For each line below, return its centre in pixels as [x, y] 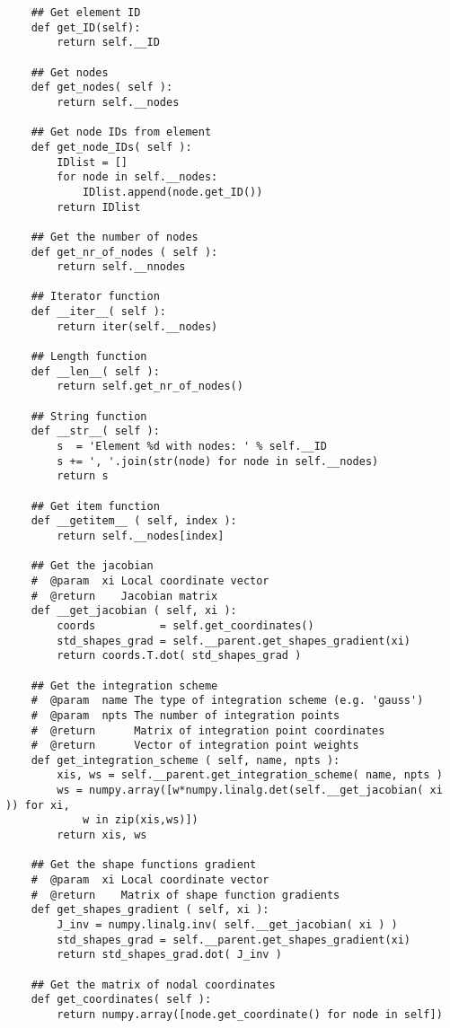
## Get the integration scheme [124, 685]
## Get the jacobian [92, 566]
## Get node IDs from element [121, 132]
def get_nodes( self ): [102, 88]
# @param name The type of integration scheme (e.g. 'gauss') [227, 701]
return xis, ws [102, 835]
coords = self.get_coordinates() [185, 625]
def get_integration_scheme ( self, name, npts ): [185, 760]
